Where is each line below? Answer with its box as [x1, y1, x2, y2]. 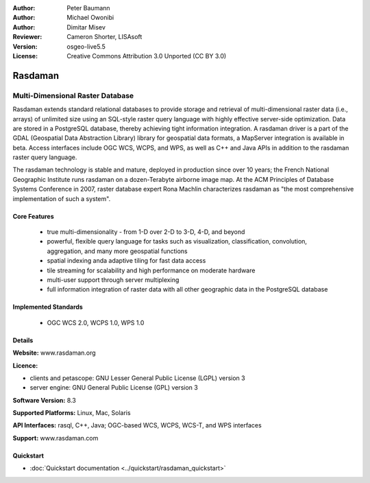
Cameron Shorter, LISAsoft [66, 33, 143, 41]
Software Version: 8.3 [12, 396, 77, 404]
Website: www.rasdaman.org [12, 349, 96, 357]
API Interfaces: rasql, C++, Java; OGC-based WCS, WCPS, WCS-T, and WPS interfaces [12, 421, 262, 429]
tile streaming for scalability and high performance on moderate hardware [47, 266, 256, 274]
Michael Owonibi [66, 14, 114, 22]
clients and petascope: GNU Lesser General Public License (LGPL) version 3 [29, 374, 246, 382]
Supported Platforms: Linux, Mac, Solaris [12, 409, 131, 417]
